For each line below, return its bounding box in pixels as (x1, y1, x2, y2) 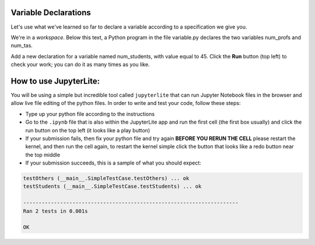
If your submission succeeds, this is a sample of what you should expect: (25, 159, 201, 166)
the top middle (25, 151, 61, 158)
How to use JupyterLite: (10, 76, 100, 86)
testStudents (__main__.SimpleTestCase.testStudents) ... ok (23, 183, 202, 190)
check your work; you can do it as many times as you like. (10, 61, 150, 68)
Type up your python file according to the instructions (25, 110, 155, 117)
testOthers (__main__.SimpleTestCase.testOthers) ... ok (23, 175, 190, 182)
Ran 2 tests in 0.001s (23, 208, 88, 214)
